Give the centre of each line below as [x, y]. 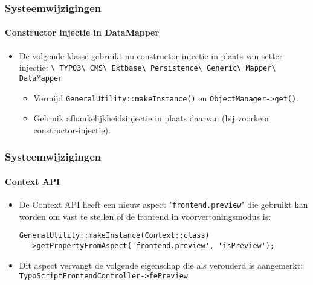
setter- [273, 55]
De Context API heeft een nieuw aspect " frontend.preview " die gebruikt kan [163, 204]
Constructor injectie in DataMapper [82, 32]
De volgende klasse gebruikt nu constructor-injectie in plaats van [139, 55]
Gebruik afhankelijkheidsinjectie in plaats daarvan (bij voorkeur [152, 118]
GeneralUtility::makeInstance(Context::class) [114, 236]
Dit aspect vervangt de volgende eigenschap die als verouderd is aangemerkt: [161, 265]
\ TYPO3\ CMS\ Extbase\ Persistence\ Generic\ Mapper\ [163, 69]
